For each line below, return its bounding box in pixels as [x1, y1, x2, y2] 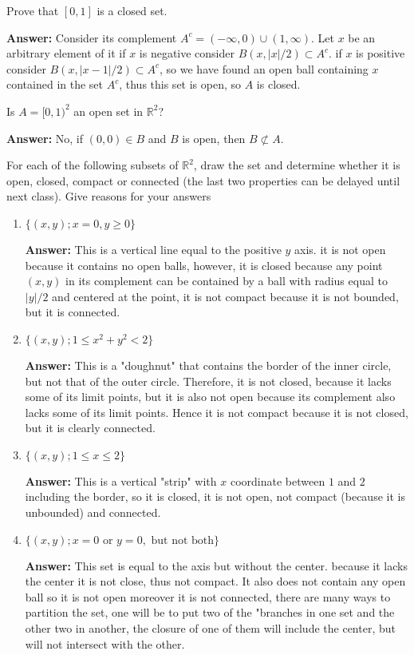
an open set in [73, 102, 144, 119]
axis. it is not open [294, 240, 386, 257]
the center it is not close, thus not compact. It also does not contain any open [25, 573, 406, 589]
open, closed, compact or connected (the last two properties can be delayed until [6, 172, 400, 189]
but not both [151, 534, 215, 546]
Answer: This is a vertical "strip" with [25, 472, 217, 489]
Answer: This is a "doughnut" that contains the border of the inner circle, [25, 356, 392, 373]
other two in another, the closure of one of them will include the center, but [25, 620, 396, 637]
